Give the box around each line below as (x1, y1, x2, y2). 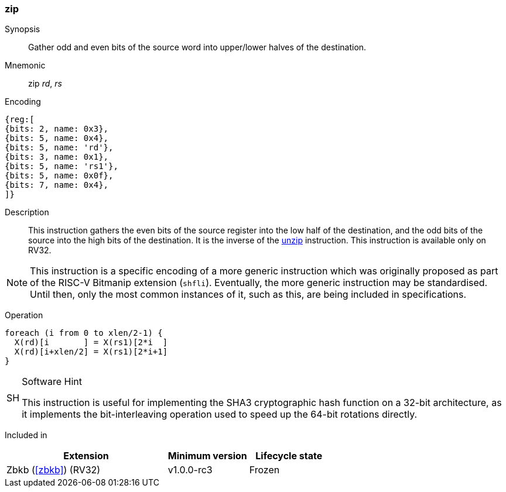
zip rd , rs (28, 78, 62, 89)
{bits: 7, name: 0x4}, (5, 180, 109, 190)
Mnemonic (5, 60, 46, 71)
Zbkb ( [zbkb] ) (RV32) (6, 464, 101, 476)
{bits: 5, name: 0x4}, (5, 133, 109, 143)
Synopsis (5, 24, 40, 35)
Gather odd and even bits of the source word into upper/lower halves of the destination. (28, 42, 367, 53)
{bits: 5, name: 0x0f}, (5, 171, 114, 181)
